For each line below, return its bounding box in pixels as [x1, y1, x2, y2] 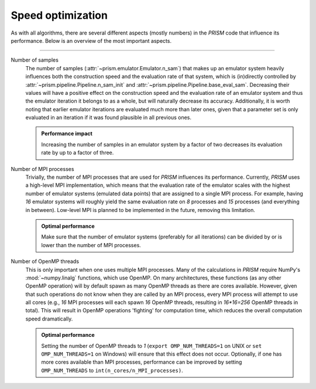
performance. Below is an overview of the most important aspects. [11, 37, 172, 44]
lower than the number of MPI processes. [41, 241, 142, 248]
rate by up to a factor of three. [41, 149, 114, 156]
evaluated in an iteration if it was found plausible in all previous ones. [25, 114, 191, 121]
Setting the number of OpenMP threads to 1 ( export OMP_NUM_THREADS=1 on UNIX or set [41, 342, 262, 349]
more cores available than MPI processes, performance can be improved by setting [41, 359, 242, 366]
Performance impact [41, 130, 93, 137]
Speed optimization [11, 9, 108, 22]
